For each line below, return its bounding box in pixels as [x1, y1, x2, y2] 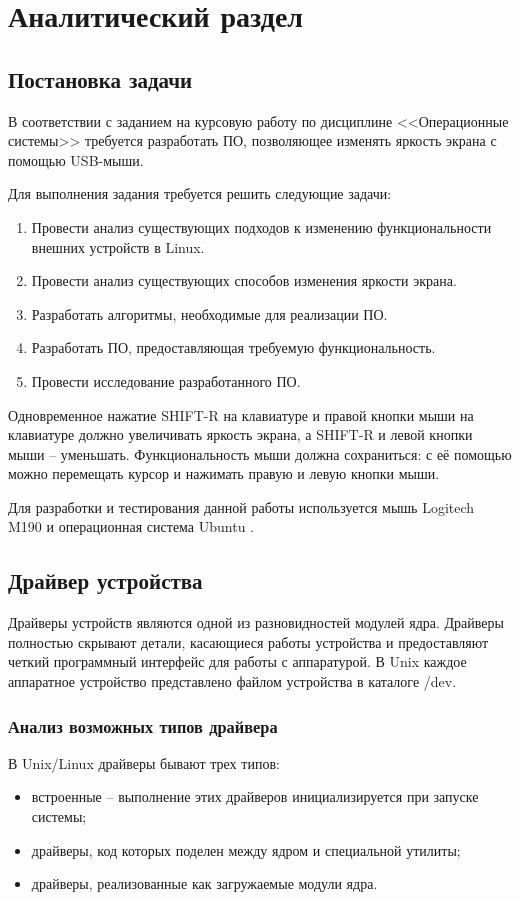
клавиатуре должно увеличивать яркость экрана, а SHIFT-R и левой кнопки [8, 424, 473, 445]
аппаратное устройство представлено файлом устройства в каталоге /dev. [8, 671, 457, 692]
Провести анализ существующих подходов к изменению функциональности [31, 216, 492, 237]
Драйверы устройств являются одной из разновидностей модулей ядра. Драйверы [8, 612, 504, 633]
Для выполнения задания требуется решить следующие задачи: [8, 183, 392, 204]
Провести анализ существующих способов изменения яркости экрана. [31, 270, 457, 291]
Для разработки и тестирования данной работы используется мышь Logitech [8, 496, 475, 517]
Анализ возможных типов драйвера [8, 713, 278, 738]
